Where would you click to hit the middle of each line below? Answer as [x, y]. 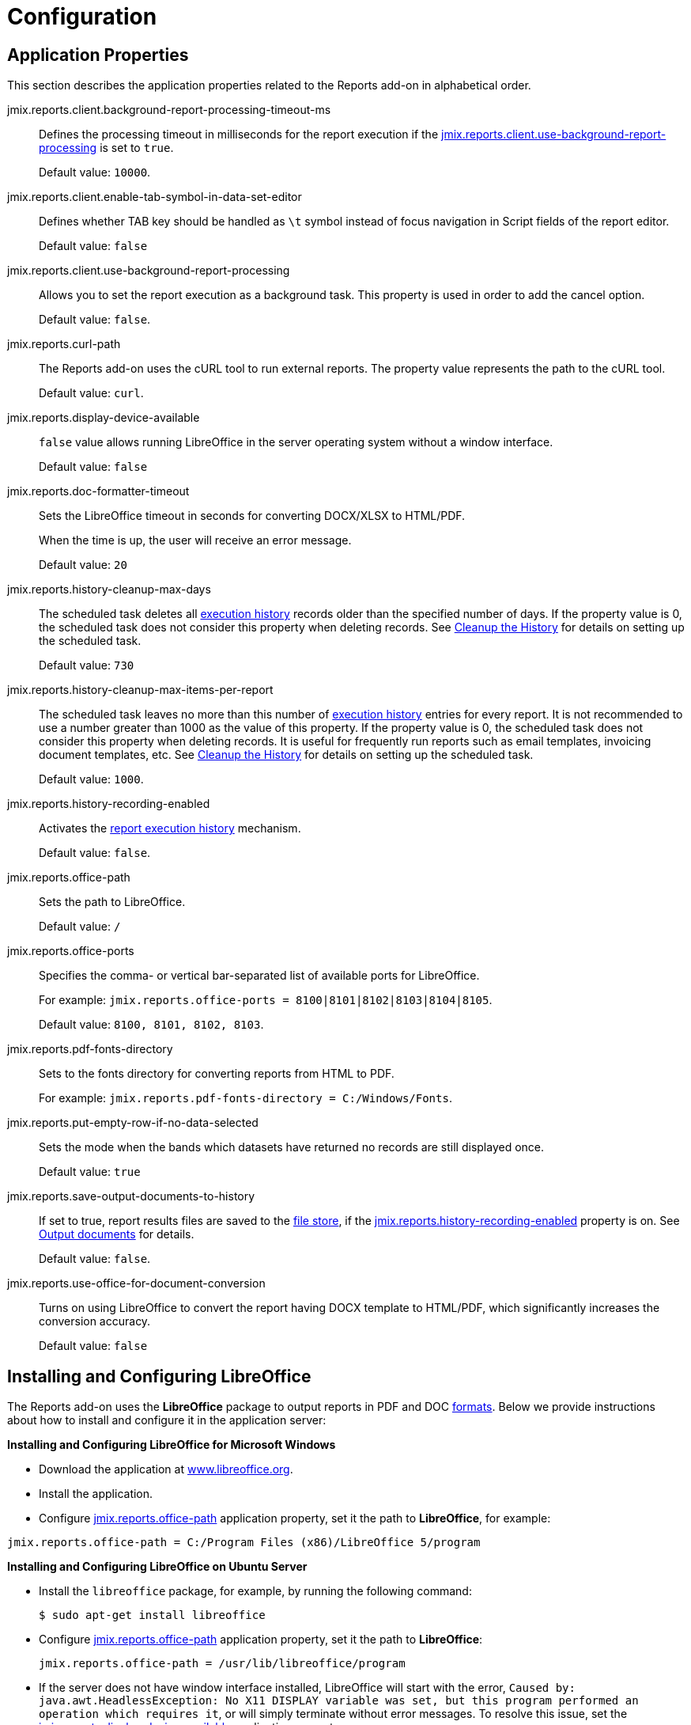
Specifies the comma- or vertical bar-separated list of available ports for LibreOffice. [259, 976]
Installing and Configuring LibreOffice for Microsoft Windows [172, 1445]
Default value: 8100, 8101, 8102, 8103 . [151, 1025]
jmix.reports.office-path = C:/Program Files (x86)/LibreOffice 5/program [244, 1543]
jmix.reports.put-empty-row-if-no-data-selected [133, 1123]
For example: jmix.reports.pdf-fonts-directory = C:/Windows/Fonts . [245, 1098]
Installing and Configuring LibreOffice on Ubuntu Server [157, 1567]
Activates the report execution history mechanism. [170, 828]
